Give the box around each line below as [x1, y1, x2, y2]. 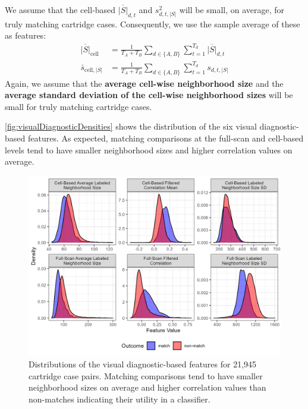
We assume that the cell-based [5, 4, 116, 15]
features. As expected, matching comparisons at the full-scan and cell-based [27, 132, 304, 144]
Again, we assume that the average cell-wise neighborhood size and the [5, 77, 284, 89]
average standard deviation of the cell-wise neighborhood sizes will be [5, 89, 293, 101]
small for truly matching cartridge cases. [5, 100, 152, 112]
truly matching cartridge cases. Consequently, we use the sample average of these [5, 17, 300, 30]
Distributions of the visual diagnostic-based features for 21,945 [29, 358, 257, 370]
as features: [5, 29, 46, 42]
